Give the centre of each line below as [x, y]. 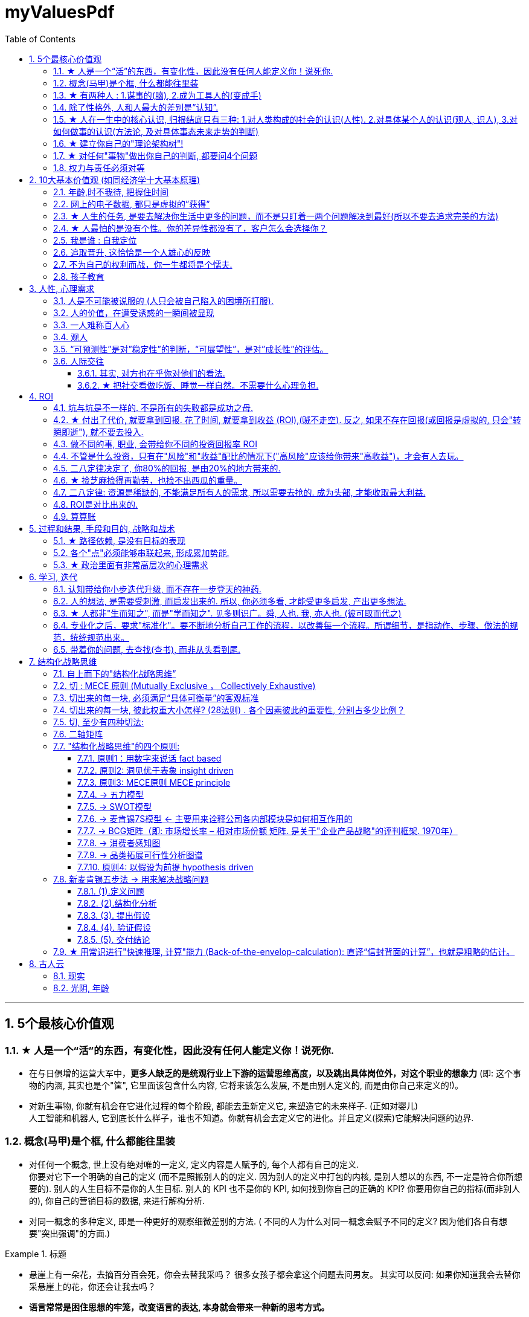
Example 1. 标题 [36, 1254]
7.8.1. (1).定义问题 [111, 891]
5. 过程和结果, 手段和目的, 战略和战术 [102, 528]
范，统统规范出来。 [91, 637]
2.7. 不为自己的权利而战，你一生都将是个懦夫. [143, 264]
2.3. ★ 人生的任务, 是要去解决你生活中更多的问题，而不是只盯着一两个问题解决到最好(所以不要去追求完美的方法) [276, 216]
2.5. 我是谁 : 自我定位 [95, 240]
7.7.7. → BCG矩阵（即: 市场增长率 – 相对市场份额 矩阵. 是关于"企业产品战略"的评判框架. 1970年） [268, 830]
